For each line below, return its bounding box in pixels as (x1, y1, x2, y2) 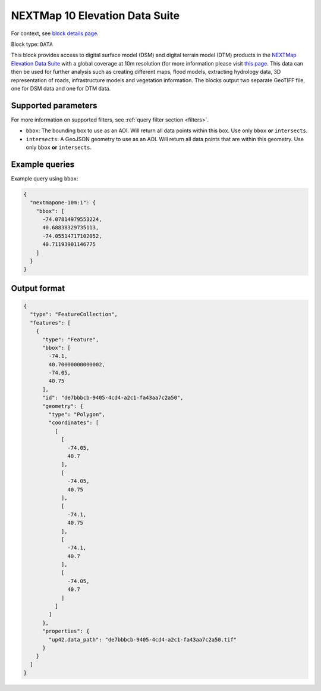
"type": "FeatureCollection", (30, 311, 118, 318)
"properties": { (42, 628, 90, 634)
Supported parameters (11, 100, 97, 110)
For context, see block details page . (11, 30, 99, 37)
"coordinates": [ (48, 419, 99, 426)
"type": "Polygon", (48, 411, 105, 418)
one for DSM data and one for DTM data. (11, 85, 111, 92)
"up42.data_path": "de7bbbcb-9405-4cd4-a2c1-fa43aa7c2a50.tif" (48, 636, 237, 643)
